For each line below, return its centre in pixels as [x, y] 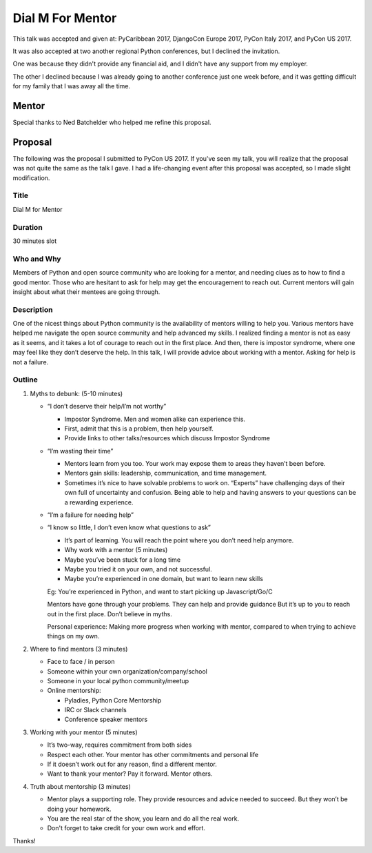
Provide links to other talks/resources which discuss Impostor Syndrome [167, 438]
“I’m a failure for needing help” [91, 515]
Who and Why [37, 259]
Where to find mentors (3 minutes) [79, 649]
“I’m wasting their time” [80, 451]
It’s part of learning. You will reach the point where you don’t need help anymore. [179, 540]
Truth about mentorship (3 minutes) [80, 786]
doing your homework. [79, 809]
